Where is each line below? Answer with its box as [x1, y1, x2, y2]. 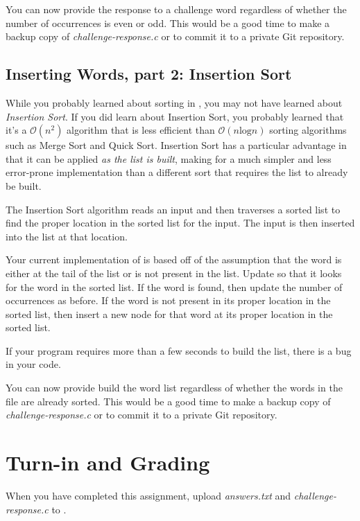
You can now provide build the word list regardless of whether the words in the [6, 380, 343, 395]
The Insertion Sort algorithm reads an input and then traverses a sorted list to [6, 202, 341, 216]
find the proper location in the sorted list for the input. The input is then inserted [6, 215, 355, 230]
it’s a [6, 123, 27, 137]
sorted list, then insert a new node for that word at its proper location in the [6, 306, 333, 321]
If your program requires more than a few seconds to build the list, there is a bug [6, 343, 352, 357]
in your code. [6, 357, 61, 371]
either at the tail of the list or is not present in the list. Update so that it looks [6, 265, 342, 280]
